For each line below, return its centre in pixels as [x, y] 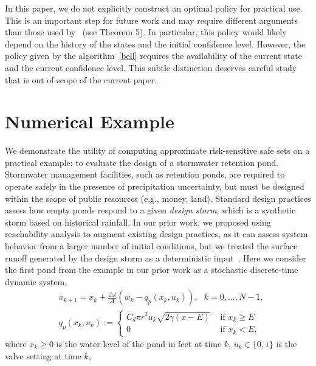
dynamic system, [36, 281]
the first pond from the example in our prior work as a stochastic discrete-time [152, 270]
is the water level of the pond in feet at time [139, 344]
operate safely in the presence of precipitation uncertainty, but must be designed [155, 186]
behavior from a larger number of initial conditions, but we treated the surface [151, 246]
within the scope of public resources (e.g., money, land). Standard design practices [158, 198]
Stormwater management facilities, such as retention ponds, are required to [145, 174]
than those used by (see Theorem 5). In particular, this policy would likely [146, 32]
